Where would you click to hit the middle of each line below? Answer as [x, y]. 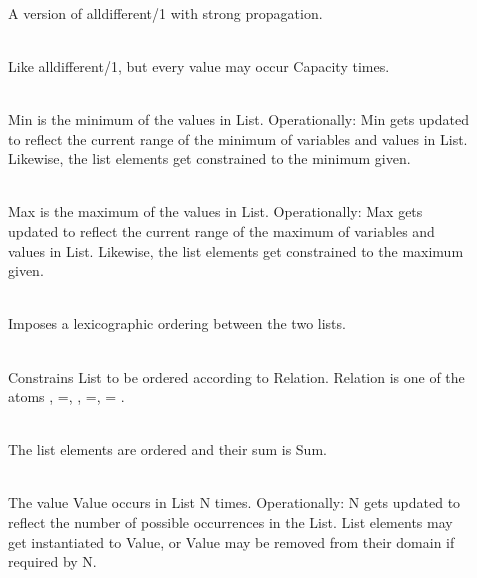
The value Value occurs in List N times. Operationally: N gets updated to [234, 502]
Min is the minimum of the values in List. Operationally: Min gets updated [239, 118]
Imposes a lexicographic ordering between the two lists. [177, 323]
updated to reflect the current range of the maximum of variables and [221, 230]
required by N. [52, 561]
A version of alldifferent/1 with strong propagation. [165, 12]
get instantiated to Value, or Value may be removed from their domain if [231, 541]
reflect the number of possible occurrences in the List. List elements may [230, 522]
